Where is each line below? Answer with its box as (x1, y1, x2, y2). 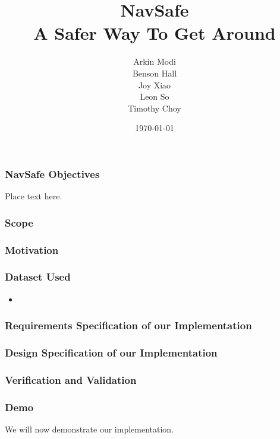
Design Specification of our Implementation (5, 345, 218, 360)
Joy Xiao (138, 78, 171, 91)
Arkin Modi (133, 55, 176, 68)
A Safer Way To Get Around (33, 21, 276, 45)
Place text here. (5, 190, 62, 202)
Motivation (5, 242, 59, 257)
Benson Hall (132, 66, 177, 79)
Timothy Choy (128, 101, 181, 114)
